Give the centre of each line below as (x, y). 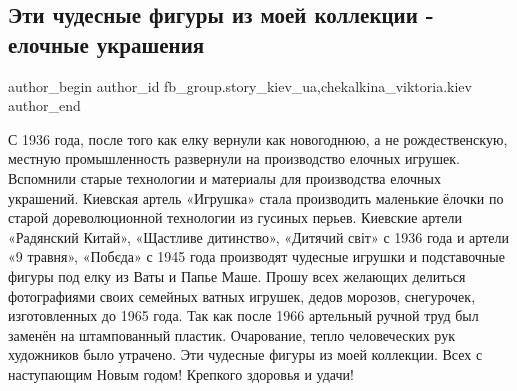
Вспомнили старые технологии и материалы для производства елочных (224, 177)
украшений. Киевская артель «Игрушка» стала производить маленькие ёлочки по (256, 197)
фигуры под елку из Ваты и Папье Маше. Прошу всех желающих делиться (237, 275)
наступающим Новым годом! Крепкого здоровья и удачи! (181, 373)
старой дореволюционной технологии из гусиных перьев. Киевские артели (235, 217)
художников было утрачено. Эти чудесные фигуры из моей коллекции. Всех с (245, 354)
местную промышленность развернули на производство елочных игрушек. (234, 158)
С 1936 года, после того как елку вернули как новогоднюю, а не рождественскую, (258, 138)
